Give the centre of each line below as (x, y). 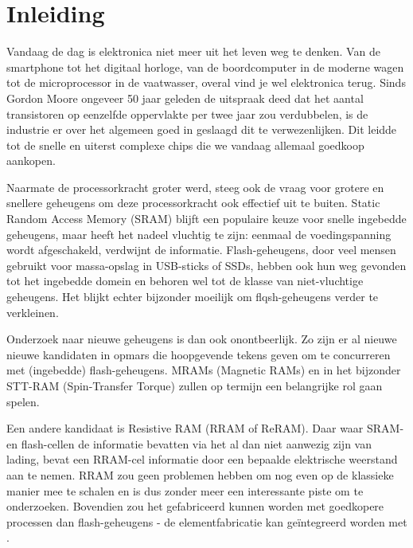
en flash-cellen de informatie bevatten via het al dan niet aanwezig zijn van (189, 443)
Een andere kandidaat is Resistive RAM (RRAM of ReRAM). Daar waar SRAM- (205, 428)
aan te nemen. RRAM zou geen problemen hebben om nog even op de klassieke (200, 474)
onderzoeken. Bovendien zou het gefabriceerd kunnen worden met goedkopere (195, 506)
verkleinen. (33, 312)
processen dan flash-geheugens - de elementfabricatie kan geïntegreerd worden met (207, 521)
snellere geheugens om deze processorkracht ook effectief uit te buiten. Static (193, 203)
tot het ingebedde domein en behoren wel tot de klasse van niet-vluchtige (185, 281)
